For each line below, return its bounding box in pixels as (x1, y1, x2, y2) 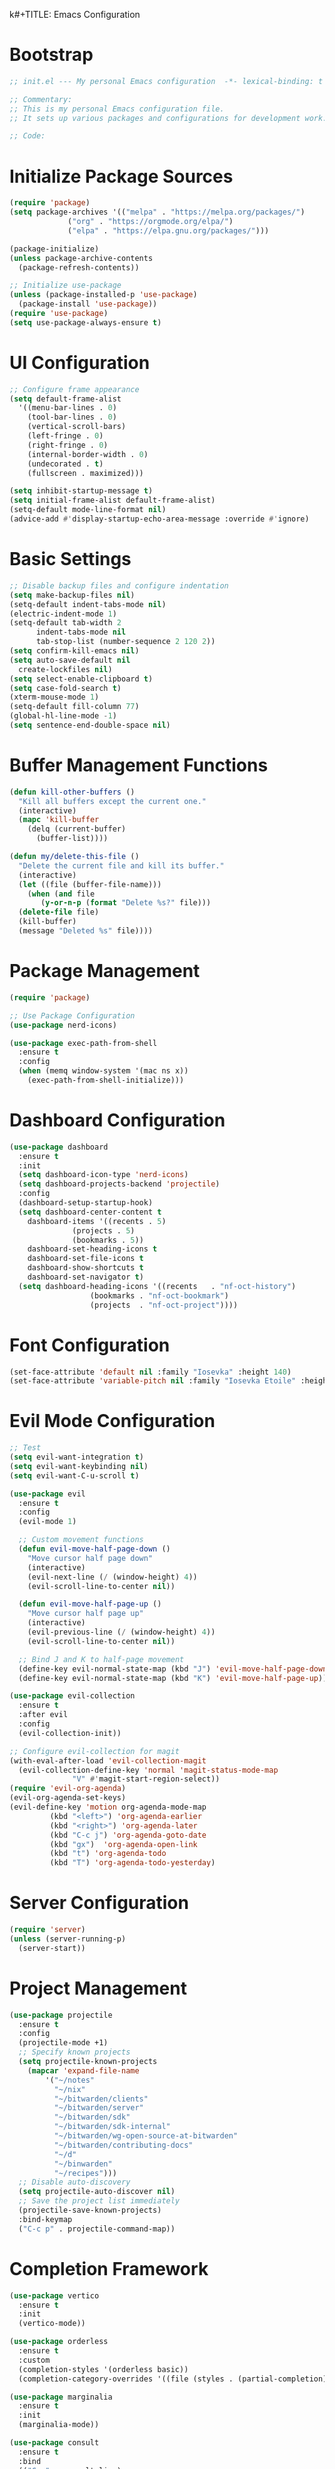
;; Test (9, 1443, 42, 1453)
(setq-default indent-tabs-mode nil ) (9, 599, 167, 609)
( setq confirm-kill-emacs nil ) (9, 646, 140, 656)
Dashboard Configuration (9, 1109, 226, 1132)
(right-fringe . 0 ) (27, 440, 109, 450)
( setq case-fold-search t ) (9, 683, 122, 693)
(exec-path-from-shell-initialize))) (27, 1075, 185, 1085)
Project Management (9, 1977, 187, 1999)
